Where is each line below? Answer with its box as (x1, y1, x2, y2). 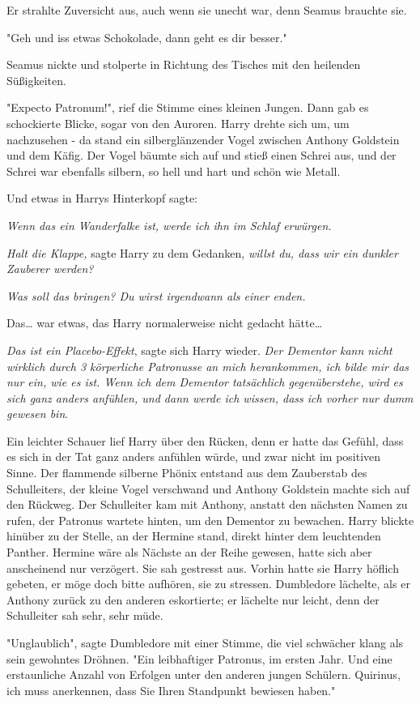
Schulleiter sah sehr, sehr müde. (6, 607, 163, 624)
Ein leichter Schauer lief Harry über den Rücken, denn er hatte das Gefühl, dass (6, 432, 404, 449)
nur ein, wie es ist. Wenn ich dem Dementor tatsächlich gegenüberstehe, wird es (6, 373, 403, 390)
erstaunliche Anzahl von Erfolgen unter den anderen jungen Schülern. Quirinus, (6, 666, 401, 683)
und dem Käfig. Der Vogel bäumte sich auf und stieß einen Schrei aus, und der (6, 147, 397, 164)
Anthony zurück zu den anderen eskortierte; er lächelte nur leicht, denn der (6, 591, 380, 608)
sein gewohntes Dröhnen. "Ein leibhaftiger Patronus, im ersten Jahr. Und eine (6, 650, 392, 667)
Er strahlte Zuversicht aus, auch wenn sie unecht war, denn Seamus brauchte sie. (6, 2, 407, 18)
